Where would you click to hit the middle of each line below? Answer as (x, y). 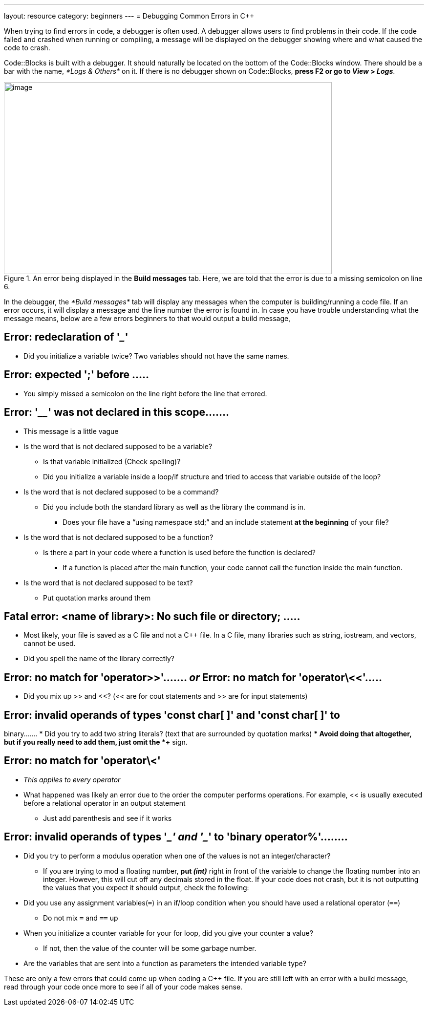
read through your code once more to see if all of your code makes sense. (123, 987)
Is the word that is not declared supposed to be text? (108, 582)
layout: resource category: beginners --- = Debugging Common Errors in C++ (129, 16)
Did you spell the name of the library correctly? (99, 659)
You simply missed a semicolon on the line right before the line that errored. (145, 393)
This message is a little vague (71, 431)
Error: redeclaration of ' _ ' (66, 337)
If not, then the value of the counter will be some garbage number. (150, 948)
